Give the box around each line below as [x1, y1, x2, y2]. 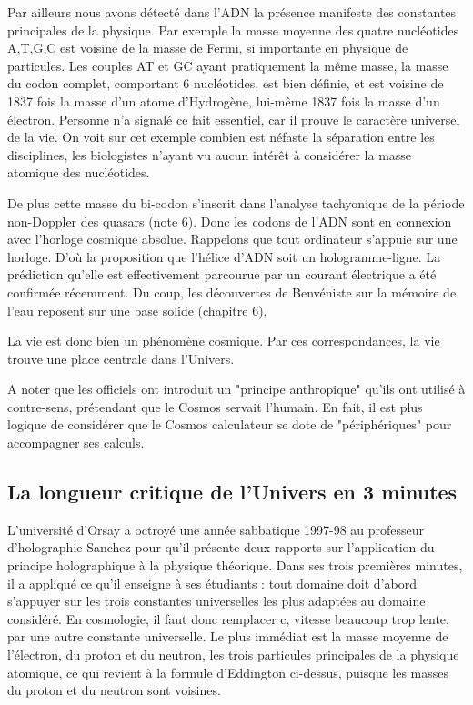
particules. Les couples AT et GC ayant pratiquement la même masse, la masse [7, 55, 448, 75]
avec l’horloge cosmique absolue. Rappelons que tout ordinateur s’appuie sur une [7, 229, 458, 248]
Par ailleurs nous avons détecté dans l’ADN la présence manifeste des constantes [7, 3, 457, 21]
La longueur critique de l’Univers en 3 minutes [7, 478, 458, 506]
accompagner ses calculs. [7, 433, 145, 452]
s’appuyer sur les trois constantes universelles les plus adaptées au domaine [7, 591, 426, 610]
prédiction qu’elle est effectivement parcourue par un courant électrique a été [7, 265, 437, 284]
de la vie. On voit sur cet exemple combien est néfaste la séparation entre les [7, 127, 435, 146]
